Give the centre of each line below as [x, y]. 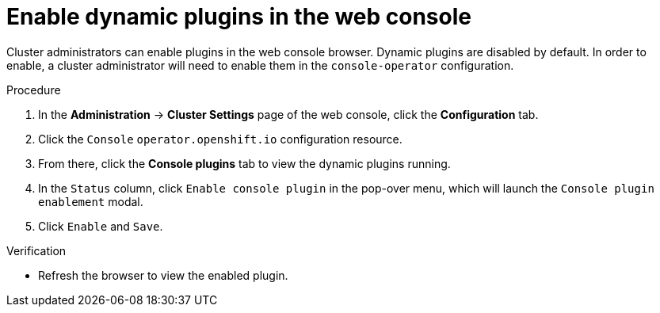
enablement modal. [91, 201]
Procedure [34, 90]
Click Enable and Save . [101, 226]
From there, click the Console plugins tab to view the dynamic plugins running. [244, 163]
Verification [36, 250]
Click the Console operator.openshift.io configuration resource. [220, 139]
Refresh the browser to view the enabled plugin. [163, 275]
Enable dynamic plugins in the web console [239, 17]
